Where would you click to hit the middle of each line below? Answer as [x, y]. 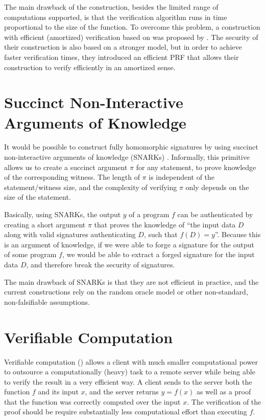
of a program [149, 214]
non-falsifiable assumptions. [47, 301]
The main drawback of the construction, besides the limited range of [111, 7]
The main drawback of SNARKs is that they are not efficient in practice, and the [131, 281]
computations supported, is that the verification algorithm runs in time [116, 17]
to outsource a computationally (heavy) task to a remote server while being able [130, 372]
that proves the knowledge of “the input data [165, 224]
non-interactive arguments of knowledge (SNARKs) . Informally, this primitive [127, 157]
